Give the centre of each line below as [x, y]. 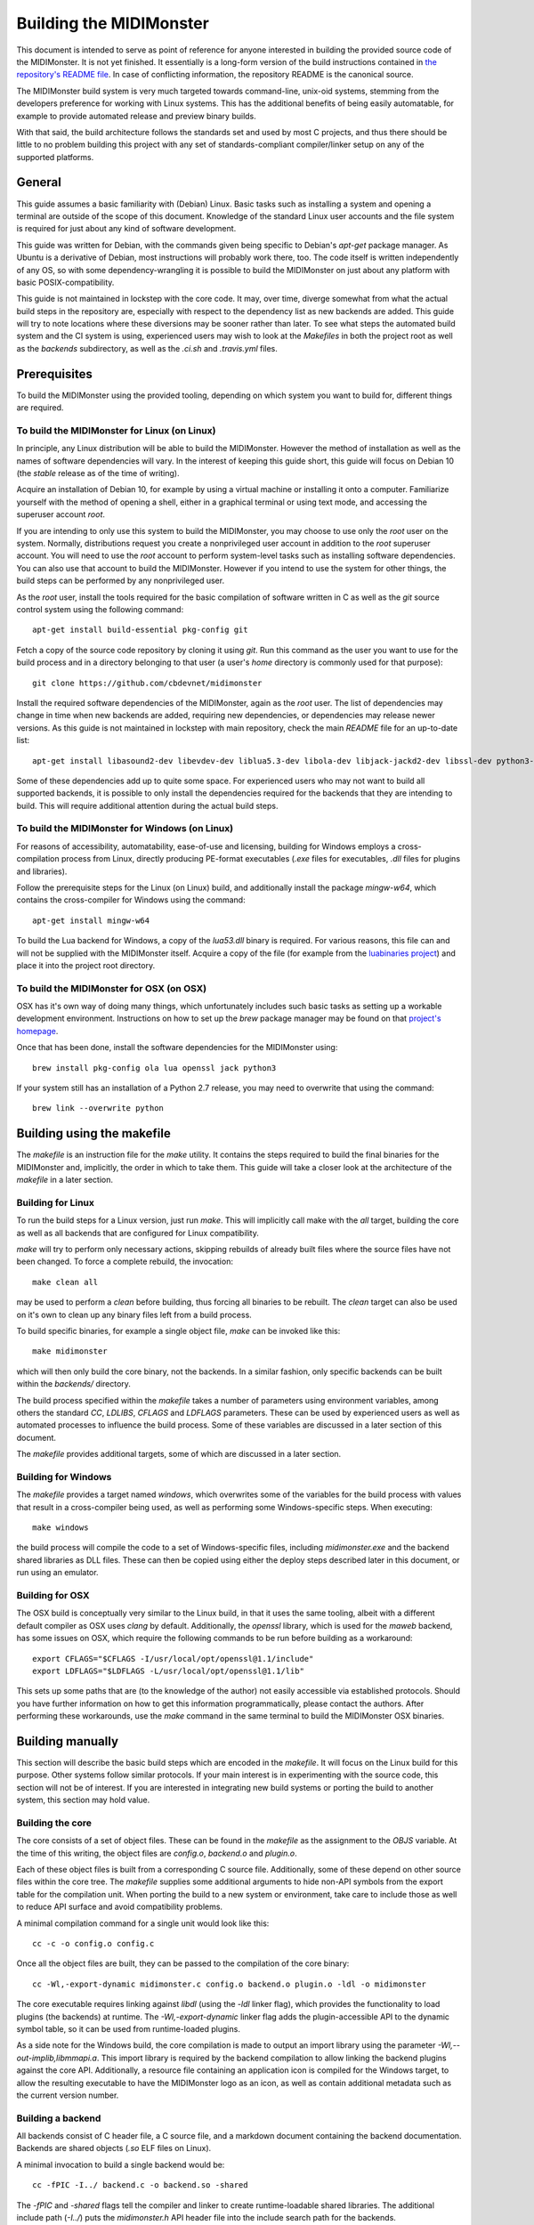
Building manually [68, 1741]
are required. [40, 408]
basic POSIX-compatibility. [65, 282]
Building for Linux [56, 1202]
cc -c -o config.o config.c [93, 1944]
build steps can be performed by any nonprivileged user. [121, 581]
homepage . [37, 1031]
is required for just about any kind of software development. [126, 229]
